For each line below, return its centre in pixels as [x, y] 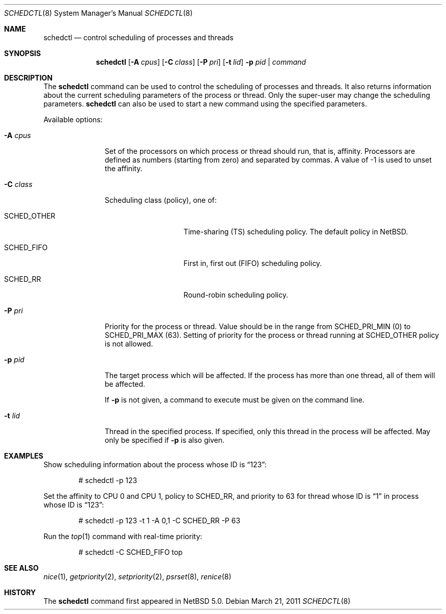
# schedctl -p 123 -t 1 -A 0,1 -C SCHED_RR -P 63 [159, 520]
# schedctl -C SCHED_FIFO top [131, 552]
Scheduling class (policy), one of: [161, 200]
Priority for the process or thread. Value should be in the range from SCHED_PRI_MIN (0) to [258, 326]
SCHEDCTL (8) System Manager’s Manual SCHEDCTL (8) [99, 13]
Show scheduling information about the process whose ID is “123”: [155, 464]
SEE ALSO [21, 568]
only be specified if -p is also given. [164, 440]
